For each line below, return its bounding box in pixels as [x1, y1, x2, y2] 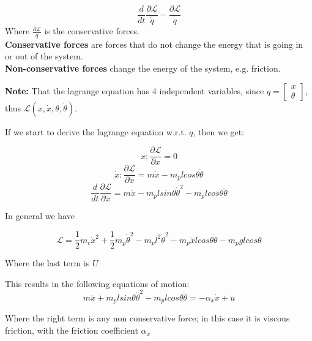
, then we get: [193, 125, 245, 138]
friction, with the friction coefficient [5, 324, 138, 337]
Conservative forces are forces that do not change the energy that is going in [5, 37, 303, 50]
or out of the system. [5, 50, 83, 62]
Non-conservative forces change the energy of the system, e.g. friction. [5, 62, 281, 75]
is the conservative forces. [44, 24, 140, 37]
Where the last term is [5, 257, 90, 269]
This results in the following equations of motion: [5, 277, 190, 290]
